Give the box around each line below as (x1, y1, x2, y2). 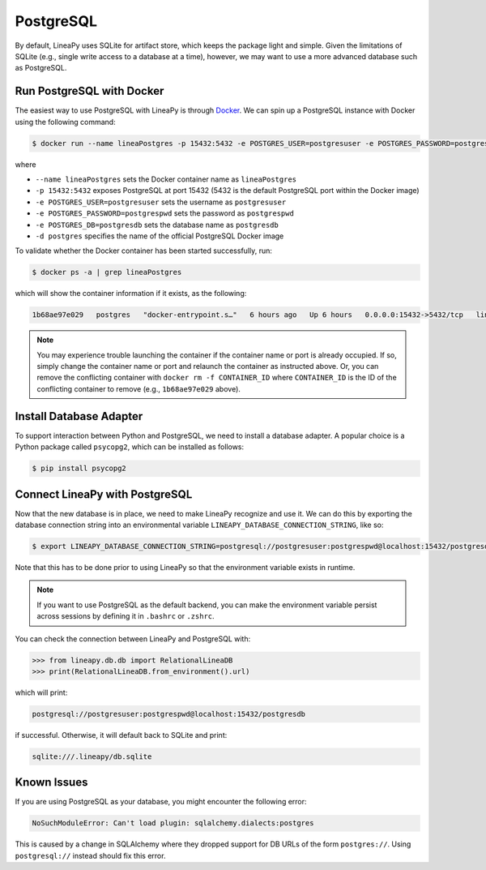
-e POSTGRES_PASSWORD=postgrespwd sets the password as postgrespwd (35, 208, 295, 218)
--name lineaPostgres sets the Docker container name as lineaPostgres (35, 174, 297, 184)
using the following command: (15, 117, 117, 126)
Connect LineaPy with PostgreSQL (15, 487, 193, 501)
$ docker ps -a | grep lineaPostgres (32, 268, 182, 277)
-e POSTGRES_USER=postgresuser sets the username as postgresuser (35, 197, 287, 207)
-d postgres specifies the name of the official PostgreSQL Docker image (35, 231, 284, 241)
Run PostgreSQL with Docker (15, 84, 164, 98)
